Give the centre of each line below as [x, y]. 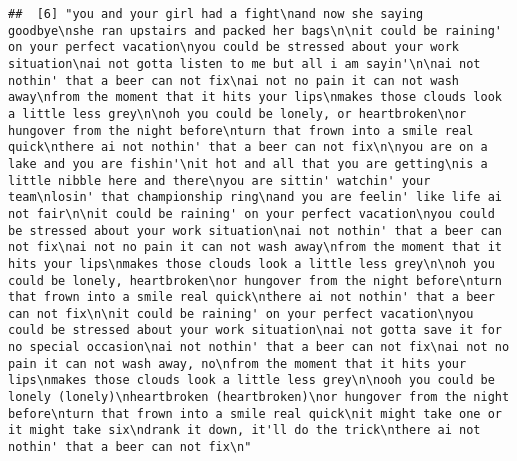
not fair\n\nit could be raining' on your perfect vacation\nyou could [251, 213]
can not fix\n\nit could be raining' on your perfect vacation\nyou [241, 313]
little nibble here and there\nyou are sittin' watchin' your [219, 180]
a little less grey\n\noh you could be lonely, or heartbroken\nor [237, 113]
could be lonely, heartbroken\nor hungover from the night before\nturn [255, 280]
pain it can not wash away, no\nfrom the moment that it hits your [237, 363]
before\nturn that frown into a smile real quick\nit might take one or [255, 413]
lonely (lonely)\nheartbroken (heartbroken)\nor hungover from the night [259, 397]
